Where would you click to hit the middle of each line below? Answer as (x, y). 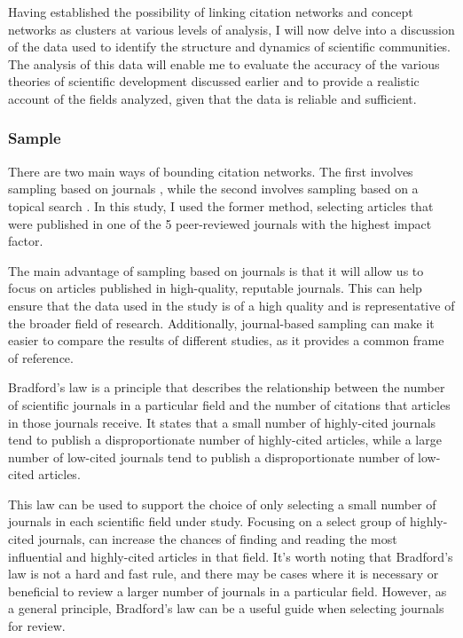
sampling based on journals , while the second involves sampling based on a (213, 189)
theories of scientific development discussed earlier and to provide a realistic (214, 81)
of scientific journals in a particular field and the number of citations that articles (229, 404)
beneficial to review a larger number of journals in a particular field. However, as (228, 591)
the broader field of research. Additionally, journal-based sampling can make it (221, 323)
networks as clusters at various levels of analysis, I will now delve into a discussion (231, 29)
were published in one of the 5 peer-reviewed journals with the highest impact (220, 223)
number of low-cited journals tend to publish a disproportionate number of (211, 457)
